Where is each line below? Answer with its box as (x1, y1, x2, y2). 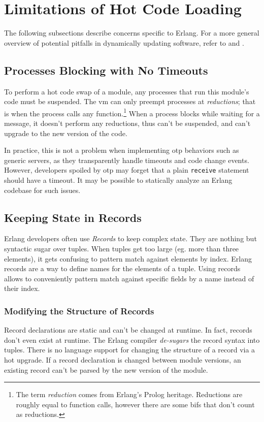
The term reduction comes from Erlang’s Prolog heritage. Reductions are (16, 389, 243, 400)
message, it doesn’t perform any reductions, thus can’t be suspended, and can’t (4, 117, 251, 128)
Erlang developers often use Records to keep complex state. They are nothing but (4, 233, 257, 244)
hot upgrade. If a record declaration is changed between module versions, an (4, 354, 241, 365)
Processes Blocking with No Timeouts (4, 62, 208, 78)
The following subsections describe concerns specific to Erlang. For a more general (4, 27, 259, 38)
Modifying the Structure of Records (4, 304, 154, 317)
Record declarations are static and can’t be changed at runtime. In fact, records (4, 324, 252, 335)
